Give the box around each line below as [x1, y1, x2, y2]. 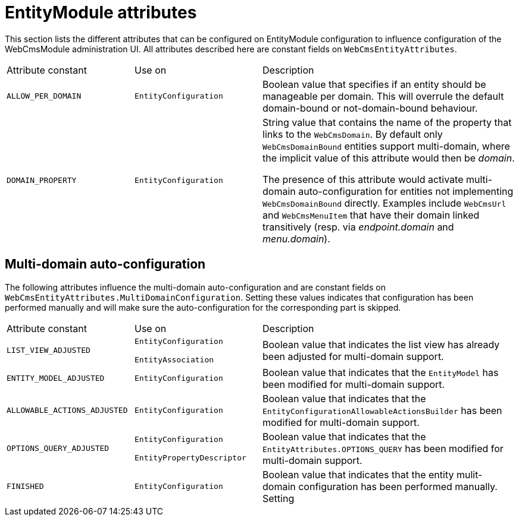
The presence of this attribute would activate [262, 173, 464, 185]
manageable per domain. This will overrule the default [262, 90, 504, 102]
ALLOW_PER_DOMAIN [7, 91, 82, 101]
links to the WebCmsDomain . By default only [262, 128, 443, 140]
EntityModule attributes [5, 2, 197, 23]
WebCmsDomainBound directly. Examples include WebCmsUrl [262, 197, 507, 209]
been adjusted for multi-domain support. [262, 350, 444, 362]
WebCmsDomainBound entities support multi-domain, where [262, 140, 510, 152]
